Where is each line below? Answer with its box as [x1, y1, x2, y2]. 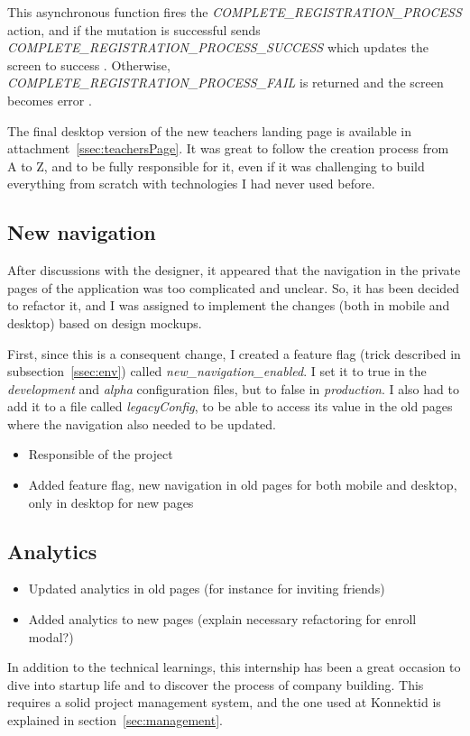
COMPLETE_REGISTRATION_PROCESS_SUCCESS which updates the [7, 38, 429, 57]
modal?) [28, 627, 74, 646]
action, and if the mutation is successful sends [7, 20, 261, 39]
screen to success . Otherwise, [7, 55, 170, 74]
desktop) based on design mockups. [7, 313, 202, 332]
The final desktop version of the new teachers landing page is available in [7, 121, 411, 140]
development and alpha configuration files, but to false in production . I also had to [7, 379, 459, 398]
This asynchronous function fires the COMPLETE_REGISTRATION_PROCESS [7, 3, 462, 21]
